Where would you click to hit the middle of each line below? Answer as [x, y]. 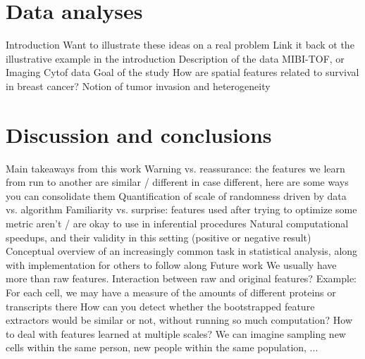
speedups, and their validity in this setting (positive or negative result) [159, 237]
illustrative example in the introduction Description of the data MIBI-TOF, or [175, 58]
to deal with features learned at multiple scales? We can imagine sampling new [176, 333]
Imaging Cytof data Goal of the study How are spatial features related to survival [182, 72]
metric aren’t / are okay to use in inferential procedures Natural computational [177, 223]
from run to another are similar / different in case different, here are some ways [177, 182]
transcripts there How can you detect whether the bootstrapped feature [160, 306]
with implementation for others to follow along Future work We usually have [171, 264]
